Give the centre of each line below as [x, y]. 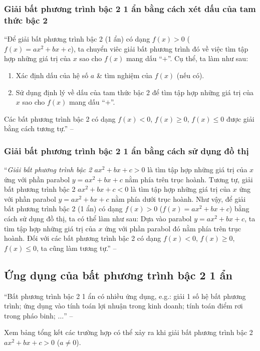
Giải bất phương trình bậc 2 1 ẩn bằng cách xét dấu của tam [130, 8]
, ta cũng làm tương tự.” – [77, 248]
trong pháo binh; [30, 315]
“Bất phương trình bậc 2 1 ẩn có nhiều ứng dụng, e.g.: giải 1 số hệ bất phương [125, 296]
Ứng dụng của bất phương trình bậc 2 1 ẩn [118, 275]
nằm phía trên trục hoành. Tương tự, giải [189, 179]
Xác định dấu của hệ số [52, 75]
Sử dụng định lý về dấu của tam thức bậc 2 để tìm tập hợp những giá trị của [135, 92]
